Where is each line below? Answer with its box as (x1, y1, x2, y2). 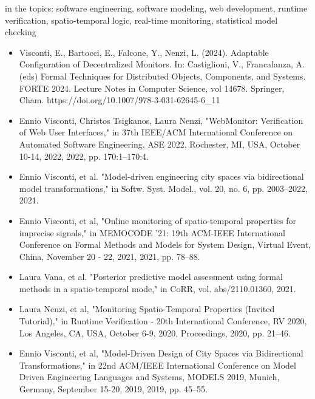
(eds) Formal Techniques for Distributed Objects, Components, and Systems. (19, 69, 306, 82)
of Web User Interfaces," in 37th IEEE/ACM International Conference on (19, 126, 293, 138)
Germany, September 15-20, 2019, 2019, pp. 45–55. (19, 383, 208, 395)
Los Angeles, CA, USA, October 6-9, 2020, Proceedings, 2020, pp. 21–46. (19, 326, 291, 339)
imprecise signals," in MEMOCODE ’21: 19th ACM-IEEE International (19, 226, 285, 239)
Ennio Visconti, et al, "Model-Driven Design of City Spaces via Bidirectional (19, 347, 303, 360)
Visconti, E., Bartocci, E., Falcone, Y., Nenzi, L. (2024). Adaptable (19, 46, 269, 58)
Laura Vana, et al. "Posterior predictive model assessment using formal (19, 270, 283, 283)
